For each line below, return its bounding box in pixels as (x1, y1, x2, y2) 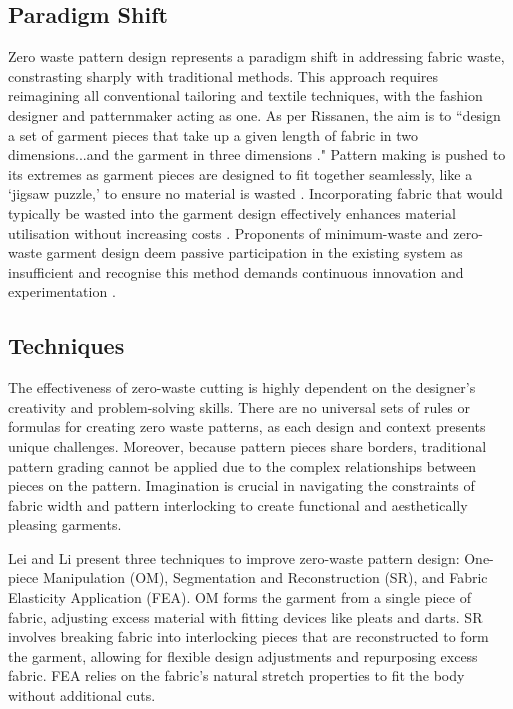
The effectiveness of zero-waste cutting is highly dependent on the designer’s (8, 377, 476, 398)
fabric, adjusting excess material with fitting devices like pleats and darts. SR (8, 606, 483, 627)
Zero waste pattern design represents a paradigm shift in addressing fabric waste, (8, 46, 505, 67)
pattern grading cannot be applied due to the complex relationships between (8, 455, 477, 476)
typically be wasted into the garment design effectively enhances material (8, 202, 456, 223)
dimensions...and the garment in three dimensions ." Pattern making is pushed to (8, 144, 506, 165)
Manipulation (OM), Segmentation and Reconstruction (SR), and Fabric (42, 567, 488, 588)
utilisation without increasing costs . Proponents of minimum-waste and (8, 222, 449, 243)
